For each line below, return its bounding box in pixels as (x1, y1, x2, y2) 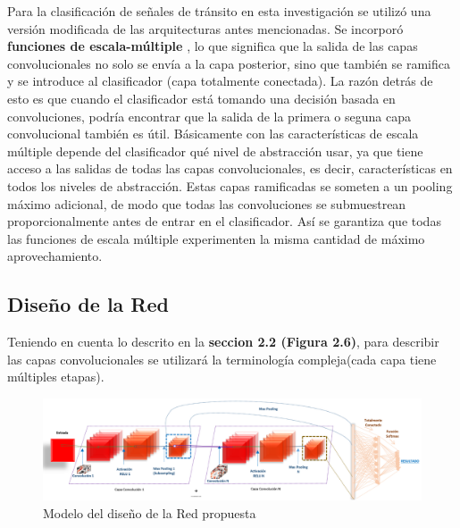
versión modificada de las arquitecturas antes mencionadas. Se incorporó (7, 19, 404, 38)
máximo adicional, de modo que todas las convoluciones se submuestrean (7, 194, 406, 213)
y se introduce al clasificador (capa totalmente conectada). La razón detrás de (7, 71, 433, 90)
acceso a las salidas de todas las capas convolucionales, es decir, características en (7, 159, 453, 178)
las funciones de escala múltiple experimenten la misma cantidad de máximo (7, 229, 425, 247)
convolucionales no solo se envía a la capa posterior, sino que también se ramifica (7, 54, 450, 72)
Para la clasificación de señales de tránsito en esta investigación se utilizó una (7, 2, 431, 20)
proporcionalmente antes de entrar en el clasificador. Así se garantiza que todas (7, 212, 441, 230)
